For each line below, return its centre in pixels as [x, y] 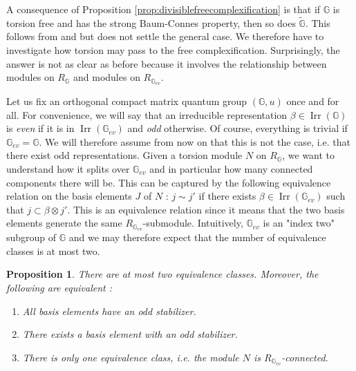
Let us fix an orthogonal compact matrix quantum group [127, 101]
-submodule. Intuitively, [193, 223]
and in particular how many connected [231, 169]
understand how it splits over [68, 169]
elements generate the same [64, 223]
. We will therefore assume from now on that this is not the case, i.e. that [195, 141]
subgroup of [31, 237]
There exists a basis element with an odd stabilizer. [130, 334]
